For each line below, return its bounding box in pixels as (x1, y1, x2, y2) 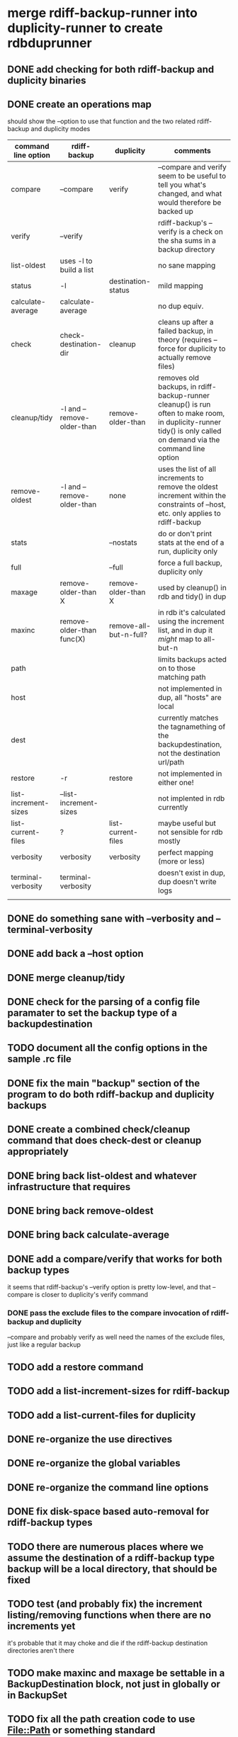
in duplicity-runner (158, 417, 222, 427)
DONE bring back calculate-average (7, 1229, 170, 1241)
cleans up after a (158, 317, 214, 327)
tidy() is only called (158, 426, 222, 436)
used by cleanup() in (158, 583, 227, 593)
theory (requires (158, 335, 212, 345)
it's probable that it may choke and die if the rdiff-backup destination (7, 1639, 208, 1648)
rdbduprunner (7, 35, 92, 51)
